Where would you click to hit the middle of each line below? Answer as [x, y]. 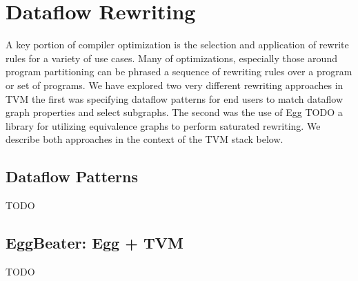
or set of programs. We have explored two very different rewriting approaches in [175, 85]
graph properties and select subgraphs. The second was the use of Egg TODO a [174, 112]
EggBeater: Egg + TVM [95, 243]
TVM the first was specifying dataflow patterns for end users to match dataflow [175, 98]
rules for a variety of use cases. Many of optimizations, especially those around [171, 58]
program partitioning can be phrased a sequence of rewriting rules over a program [179, 71]
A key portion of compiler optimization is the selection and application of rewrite [177, 45]
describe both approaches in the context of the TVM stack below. [145, 139]
